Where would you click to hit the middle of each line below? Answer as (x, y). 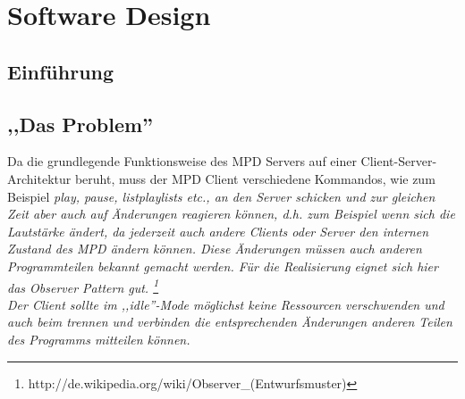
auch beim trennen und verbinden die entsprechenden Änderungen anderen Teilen (230, 322)
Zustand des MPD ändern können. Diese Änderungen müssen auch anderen (215, 249)
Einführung (61, 71)
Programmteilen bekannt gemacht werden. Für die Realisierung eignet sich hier (223, 266)
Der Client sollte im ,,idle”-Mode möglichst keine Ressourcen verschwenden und (226, 304)
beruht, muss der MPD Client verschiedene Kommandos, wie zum (255, 178)
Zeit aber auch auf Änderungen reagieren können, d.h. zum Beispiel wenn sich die (231, 214)
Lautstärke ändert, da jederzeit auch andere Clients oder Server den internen (218, 231)
